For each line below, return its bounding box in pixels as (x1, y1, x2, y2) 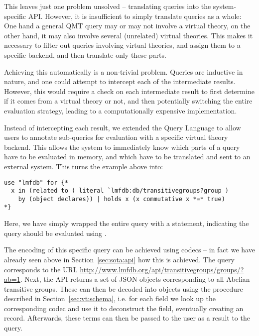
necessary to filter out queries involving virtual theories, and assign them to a (4, 40, 241, 50)
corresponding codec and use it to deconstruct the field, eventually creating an (4, 303, 244, 313)
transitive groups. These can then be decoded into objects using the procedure (4, 283, 243, 294)
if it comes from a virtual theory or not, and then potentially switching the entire (4, 96, 253, 106)
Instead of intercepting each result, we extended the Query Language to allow (4, 122, 241, 132)
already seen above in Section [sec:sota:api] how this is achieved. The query (4, 254, 235, 264)
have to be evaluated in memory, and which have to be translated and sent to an (4, 151, 251, 162)
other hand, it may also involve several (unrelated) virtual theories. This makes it (4, 30, 253, 40)
